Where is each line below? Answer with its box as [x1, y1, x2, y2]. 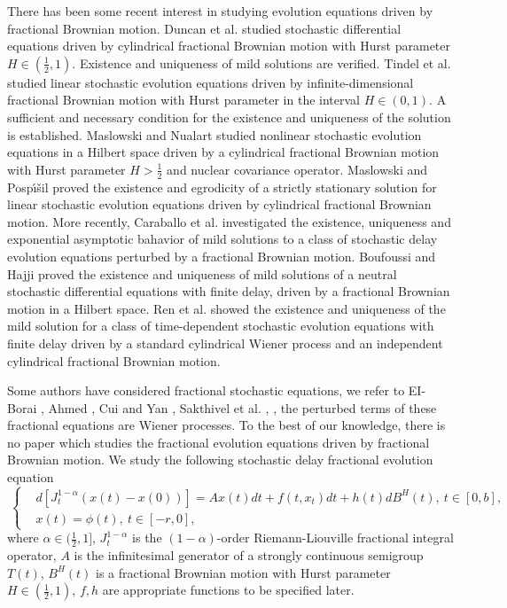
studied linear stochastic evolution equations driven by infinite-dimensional [7, 73, 414, 91]
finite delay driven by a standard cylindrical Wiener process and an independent [7, 333, 443, 352]
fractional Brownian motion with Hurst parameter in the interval [7, 90, 360, 109]
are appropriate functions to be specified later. [102, 581, 355, 599]
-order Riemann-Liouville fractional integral [216, 528, 454, 547]
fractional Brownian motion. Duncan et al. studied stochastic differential [7, 19, 402, 37]
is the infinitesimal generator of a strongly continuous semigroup [74, 546, 424, 565]
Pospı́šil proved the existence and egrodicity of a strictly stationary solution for [7, 177, 437, 196]
